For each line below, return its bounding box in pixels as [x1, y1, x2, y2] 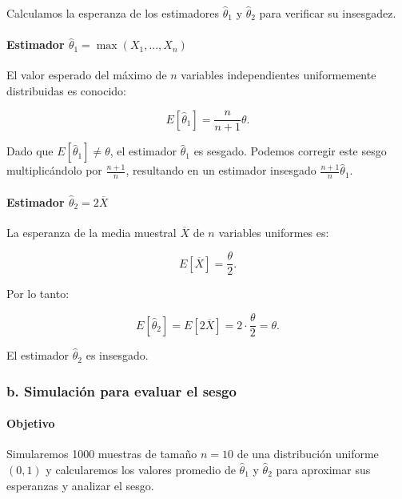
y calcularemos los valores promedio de [46, 461, 236, 477]
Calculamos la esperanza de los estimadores [6, 5, 220, 21]
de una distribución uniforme [237, 445, 379, 462]
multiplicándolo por [6, 162, 102, 179]
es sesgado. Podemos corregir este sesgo [193, 143, 387, 159]
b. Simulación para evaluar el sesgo [6, 380, 237, 400]
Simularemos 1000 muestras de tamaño [6, 445, 197, 462]
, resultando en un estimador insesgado [125, 162, 316, 179]
